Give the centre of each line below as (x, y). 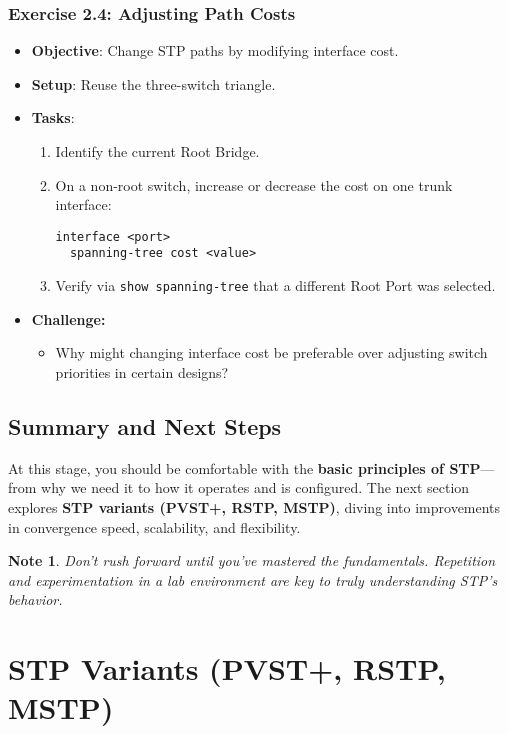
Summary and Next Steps (145, 425)
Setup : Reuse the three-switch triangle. (153, 83)
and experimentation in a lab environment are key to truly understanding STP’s (253, 579)
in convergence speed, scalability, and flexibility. (154, 526)
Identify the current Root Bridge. (157, 151)
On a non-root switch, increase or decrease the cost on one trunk (254, 184)
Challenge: (68, 318)
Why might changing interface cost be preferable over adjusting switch (271, 352)
